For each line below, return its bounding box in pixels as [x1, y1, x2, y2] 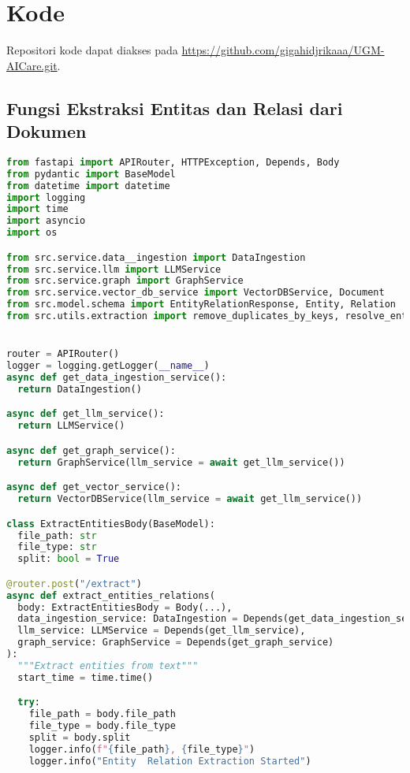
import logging [6, 191, 86, 203]
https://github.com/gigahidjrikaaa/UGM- [181, 42, 385, 58]
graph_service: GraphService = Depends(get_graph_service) [17, 637, 334, 649]
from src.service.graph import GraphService [6, 275, 244, 287]
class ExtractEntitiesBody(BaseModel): [6, 518, 215, 530]
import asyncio [6, 215, 86, 227]
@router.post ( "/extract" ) [6, 578, 142, 589]
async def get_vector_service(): [6, 481, 181, 493]
